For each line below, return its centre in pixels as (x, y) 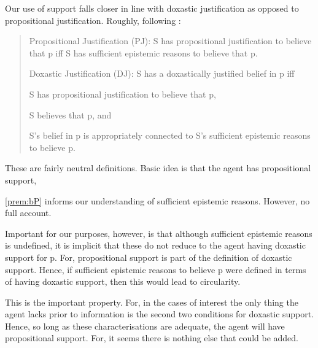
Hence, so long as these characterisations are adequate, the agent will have (145, 326)
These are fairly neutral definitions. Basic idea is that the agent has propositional (158, 168)
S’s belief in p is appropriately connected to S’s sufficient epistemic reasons (170, 135)
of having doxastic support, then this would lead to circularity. (123, 281)
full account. (28, 213)
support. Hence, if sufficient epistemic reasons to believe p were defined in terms (156, 269)
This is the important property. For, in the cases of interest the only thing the (152, 302)
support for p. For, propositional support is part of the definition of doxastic (149, 257)
